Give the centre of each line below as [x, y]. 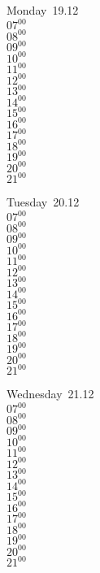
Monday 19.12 [43, 10]
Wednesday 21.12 [50, 394]
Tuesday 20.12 [43, 202]
